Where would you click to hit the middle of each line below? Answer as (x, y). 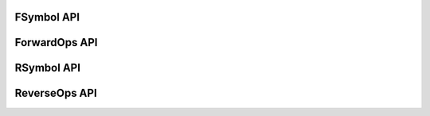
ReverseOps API (56, 93)
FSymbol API (47, 17)
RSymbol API (48, 68)
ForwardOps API (56, 43)
